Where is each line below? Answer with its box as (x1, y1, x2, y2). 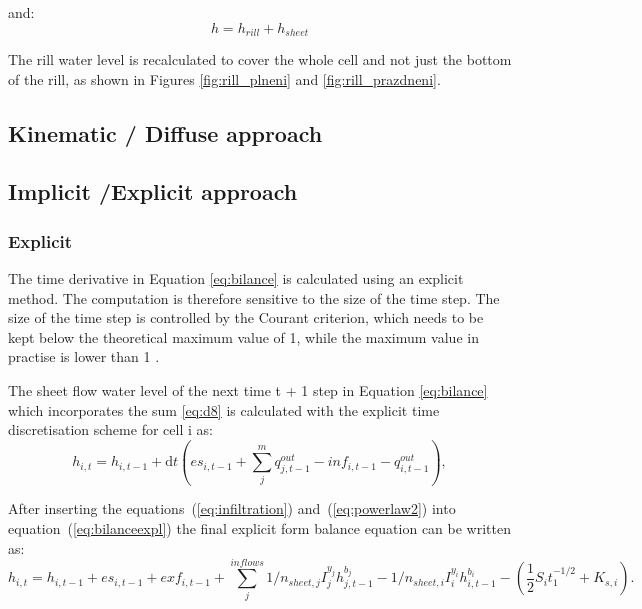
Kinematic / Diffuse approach (8, 117, 323, 148)
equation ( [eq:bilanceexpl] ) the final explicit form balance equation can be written (8, 518, 511, 539)
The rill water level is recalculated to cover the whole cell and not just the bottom (8, 49, 512, 70)
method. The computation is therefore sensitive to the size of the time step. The (8, 287, 500, 308)
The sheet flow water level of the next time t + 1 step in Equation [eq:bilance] (8, 379, 488, 400)
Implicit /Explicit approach (8, 176, 298, 207)
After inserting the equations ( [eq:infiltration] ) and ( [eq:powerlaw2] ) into (8, 498, 456, 519)
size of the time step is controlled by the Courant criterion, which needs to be (8, 307, 484, 328)
